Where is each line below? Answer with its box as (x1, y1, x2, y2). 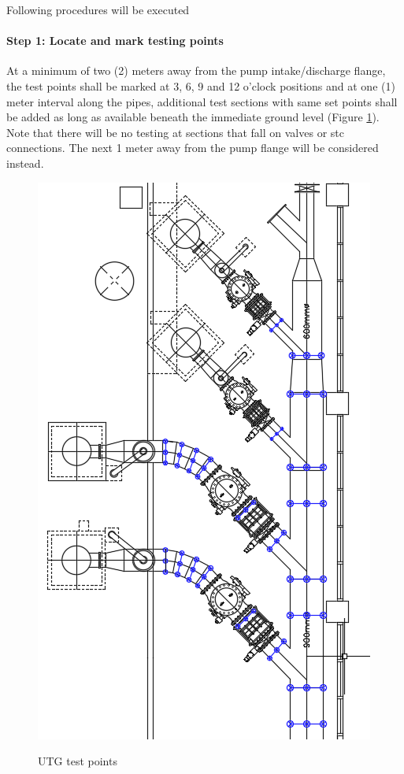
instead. (6, 154, 44, 171)
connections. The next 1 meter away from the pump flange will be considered (6, 139, 379, 156)
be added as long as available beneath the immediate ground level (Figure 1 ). (6, 109, 380, 125)
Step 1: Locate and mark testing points (6, 32, 224, 49)
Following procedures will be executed (6, 2, 190, 17)
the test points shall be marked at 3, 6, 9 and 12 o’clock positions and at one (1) (6, 77, 395, 94)
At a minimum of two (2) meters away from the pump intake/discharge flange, (6, 62, 386, 79)
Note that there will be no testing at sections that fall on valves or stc (6, 124, 344, 140)
